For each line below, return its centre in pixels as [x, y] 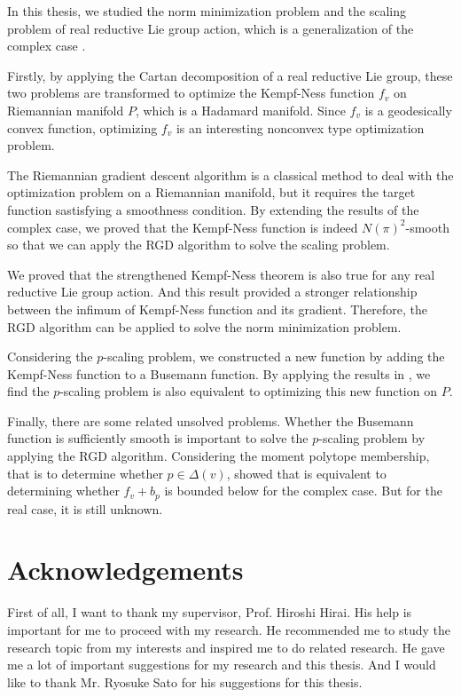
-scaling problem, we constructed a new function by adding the [274, 356]
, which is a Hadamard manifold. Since [240, 110]
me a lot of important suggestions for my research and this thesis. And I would [222, 665]
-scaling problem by [372, 438]
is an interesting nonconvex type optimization [300, 127]
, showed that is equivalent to [306, 473]
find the [28, 391]
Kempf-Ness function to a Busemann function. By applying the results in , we [219, 373]
